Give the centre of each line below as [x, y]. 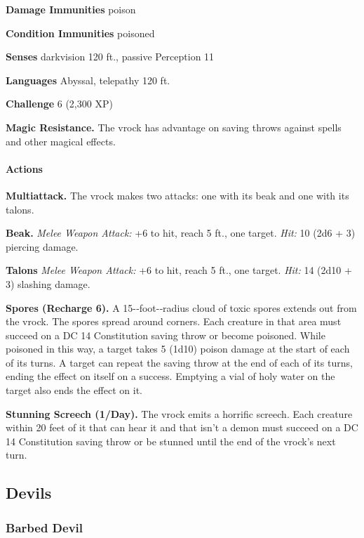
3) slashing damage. [48, 283]
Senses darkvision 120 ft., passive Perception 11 [110, 57]
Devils [29, 493]
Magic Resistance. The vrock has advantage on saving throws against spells [174, 127]
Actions [24, 168]
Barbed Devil [45, 527]
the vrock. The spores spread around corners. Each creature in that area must [174, 321]
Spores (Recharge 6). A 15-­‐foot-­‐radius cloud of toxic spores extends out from [181, 307]
